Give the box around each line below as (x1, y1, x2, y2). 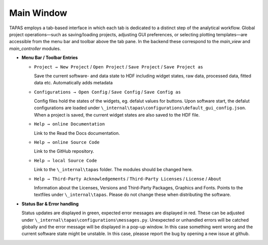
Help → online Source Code (34, 139, 100, 145)
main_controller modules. (9, 45, 62, 52)
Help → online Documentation (34, 122, 105, 127)
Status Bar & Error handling (21, 201, 79, 207)
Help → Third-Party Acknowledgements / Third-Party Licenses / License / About (34, 176, 222, 182)
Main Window (9, 7, 67, 18)
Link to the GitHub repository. (34, 148, 94, 154)
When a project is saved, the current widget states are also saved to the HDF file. (34, 112, 200, 118)
